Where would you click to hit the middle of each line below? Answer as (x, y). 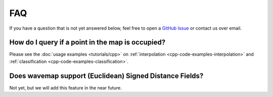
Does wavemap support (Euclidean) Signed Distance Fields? (106, 76)
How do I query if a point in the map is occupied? (87, 42)
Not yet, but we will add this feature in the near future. (66, 87)
